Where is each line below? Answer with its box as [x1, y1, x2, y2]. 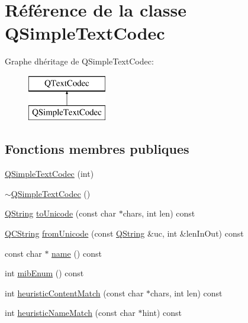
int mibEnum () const [5, 267, 84, 279]
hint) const [142, 306, 182, 319]
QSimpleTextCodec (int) [5, 167, 94, 180]
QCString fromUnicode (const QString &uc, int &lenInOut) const [5, 227, 244, 240]
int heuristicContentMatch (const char [5, 286, 144, 299]
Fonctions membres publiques [5, 140, 189, 158]
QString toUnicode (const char [5, 207, 117, 219]
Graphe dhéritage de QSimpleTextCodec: [5, 55, 154, 67]
